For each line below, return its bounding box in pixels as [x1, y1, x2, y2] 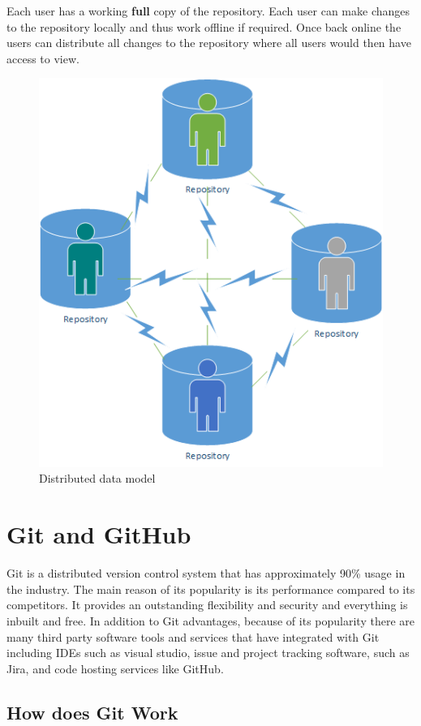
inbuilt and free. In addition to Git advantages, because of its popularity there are [6, 612, 415, 629]
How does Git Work [6, 699, 178, 724]
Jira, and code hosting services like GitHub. [6, 659, 224, 677]
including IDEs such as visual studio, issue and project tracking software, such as [6, 644, 410, 661]
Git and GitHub [6, 518, 191, 551]
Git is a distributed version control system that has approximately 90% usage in [6, 565, 406, 582]
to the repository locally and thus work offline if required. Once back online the [6, 18, 402, 35]
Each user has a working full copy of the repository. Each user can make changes [6, 2, 410, 19]
